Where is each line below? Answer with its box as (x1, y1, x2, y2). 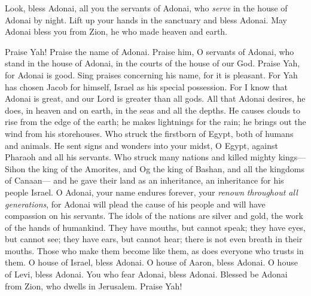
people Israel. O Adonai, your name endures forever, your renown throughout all (5, 185, 298, 198)
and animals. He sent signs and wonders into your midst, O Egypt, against (5, 139, 278, 151)
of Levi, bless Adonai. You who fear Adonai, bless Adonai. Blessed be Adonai (5, 268, 288, 280)
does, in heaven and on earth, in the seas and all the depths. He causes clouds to (5, 103, 301, 116)
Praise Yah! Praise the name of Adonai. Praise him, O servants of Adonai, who (5, 45, 294, 57)
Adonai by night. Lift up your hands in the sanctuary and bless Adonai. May (5, 13, 287, 26)
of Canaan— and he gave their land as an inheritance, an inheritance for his (5, 174, 284, 187)
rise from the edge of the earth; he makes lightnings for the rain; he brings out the (5, 115, 306, 128)
